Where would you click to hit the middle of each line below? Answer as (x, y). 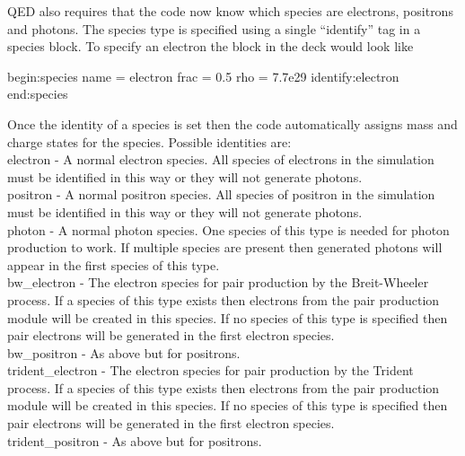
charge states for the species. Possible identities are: (149, 141)
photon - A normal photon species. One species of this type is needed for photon (228, 229)
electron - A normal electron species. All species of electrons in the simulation (221, 159)
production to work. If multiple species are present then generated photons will (225, 247)
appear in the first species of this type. (114, 264)
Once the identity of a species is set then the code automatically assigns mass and (232, 123)
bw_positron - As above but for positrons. (124, 352)
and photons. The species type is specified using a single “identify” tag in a (214, 28)
